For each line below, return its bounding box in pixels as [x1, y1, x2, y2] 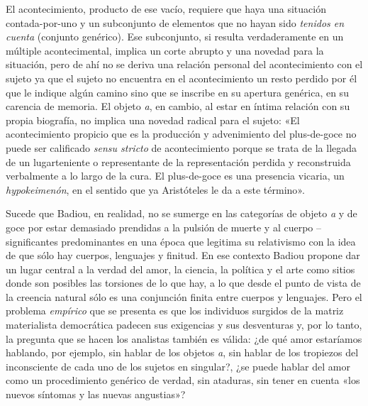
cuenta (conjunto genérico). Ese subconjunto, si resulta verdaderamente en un [6, 29, 344, 44]
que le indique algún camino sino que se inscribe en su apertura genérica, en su [6, 84, 349, 99]
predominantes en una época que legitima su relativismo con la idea [61, 234, 356, 248]
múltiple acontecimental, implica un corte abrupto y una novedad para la [6, 43, 324, 57]
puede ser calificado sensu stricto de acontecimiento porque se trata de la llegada [6, 140, 357, 155]
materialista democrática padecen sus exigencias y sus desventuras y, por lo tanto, [6, 317, 362, 332]
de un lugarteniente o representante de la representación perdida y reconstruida [6, 154, 351, 169]
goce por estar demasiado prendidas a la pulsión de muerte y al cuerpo [6, 219, 313, 234]
